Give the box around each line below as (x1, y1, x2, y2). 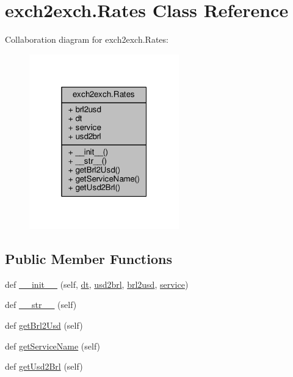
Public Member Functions (5, 249, 172, 268)
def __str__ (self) (5, 298, 77, 311)
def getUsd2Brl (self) (5, 360, 83, 373)
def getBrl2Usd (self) (5, 318, 83, 331)
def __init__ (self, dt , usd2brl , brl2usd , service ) (5, 277, 189, 290)
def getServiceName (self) (5, 339, 101, 352)
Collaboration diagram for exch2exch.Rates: (5, 33, 168, 46)
